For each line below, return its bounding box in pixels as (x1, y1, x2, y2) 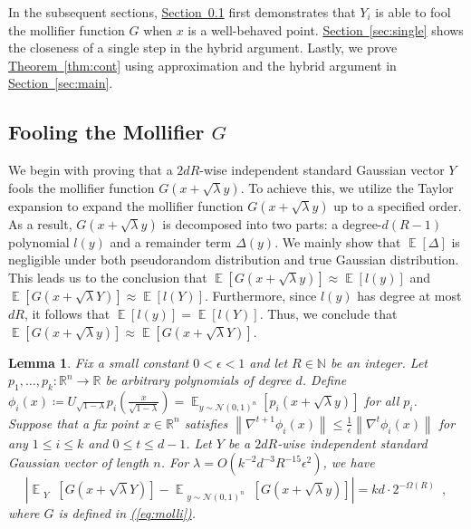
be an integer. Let (330, 352, 428, 371)
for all (364, 390, 399, 409)
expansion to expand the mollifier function (8, 196, 244, 215)
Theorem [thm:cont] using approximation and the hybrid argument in (8, 55, 397, 74)
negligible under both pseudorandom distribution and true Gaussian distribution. (8, 250, 459, 269)
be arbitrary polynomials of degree (105, 370, 292, 390)
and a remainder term (110, 232, 232, 251)
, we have (322, 453, 375, 472)
